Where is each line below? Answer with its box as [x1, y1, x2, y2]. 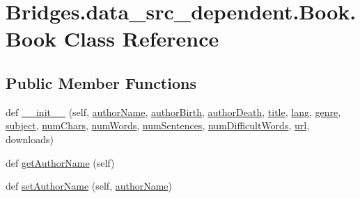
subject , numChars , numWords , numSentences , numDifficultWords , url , [6, 118, 310, 133]
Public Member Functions [6, 72, 196, 93]
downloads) [6, 131, 54, 146]
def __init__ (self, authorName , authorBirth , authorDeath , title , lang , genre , [6, 104, 341, 119]
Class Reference [63, 24, 219, 53]
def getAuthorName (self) [6, 155, 115, 170]
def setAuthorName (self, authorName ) [6, 179, 173, 193]
